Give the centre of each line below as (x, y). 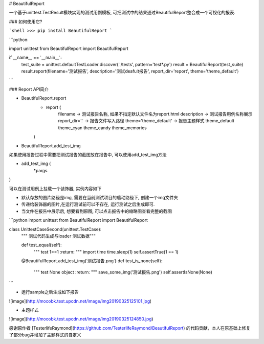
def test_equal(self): (42, 245)
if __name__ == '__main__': (35, 57)
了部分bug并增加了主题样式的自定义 (45, 335)
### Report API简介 (29, 89)
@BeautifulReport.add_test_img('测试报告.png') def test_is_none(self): (92, 261)
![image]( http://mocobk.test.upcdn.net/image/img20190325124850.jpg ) (81, 319)
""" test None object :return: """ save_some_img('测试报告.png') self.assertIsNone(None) (123, 272)
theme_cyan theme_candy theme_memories (102, 128)
